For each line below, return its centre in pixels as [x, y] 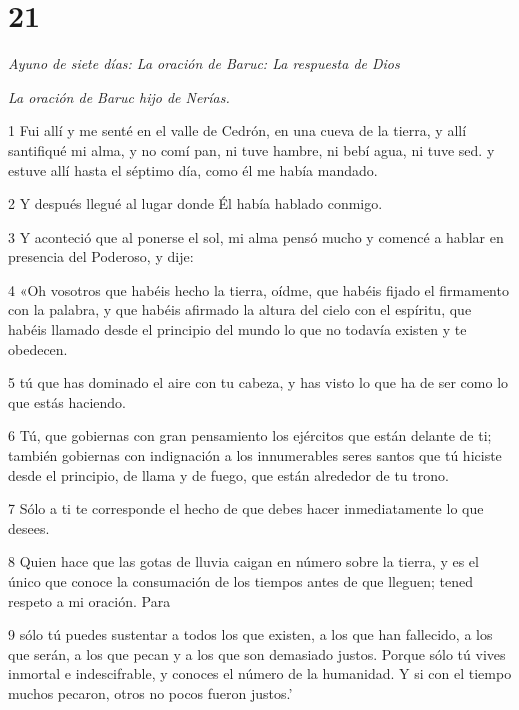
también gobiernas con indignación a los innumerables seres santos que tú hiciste [255, 455]
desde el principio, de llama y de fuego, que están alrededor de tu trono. [228, 474]
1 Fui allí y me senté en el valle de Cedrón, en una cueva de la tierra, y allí [237, 130]
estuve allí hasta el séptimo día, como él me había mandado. [193, 169]
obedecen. [38, 348]
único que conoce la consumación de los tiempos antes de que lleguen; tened [240, 581]
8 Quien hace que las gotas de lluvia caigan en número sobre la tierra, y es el [243, 561]
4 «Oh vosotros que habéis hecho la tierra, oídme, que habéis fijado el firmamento [258, 289]
